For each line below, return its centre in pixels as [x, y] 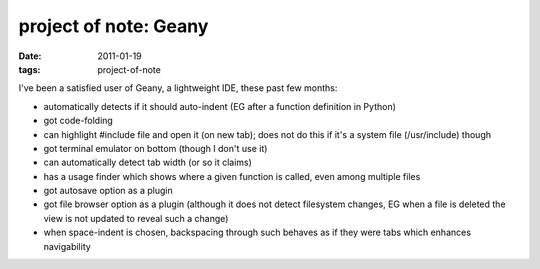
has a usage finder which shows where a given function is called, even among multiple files [232, 176]
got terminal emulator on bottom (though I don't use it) [155, 148]
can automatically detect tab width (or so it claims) [147, 162]
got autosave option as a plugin [108, 191]
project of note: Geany [113, 26]
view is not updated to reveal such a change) [136, 218]
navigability [67, 246]
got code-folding [78, 121]
